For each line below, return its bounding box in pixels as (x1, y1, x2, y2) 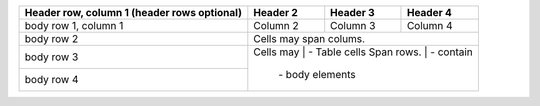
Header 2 (253, 6, 299, 19)
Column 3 (330, 19, 376, 32)
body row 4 (24, 73, 79, 87)
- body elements (278, 68, 356, 81)
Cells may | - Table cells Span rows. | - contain (253, 45, 474, 59)
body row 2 (24, 32, 79, 45)
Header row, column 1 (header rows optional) (24, 6, 242, 19)
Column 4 (406, 19, 454, 32)
